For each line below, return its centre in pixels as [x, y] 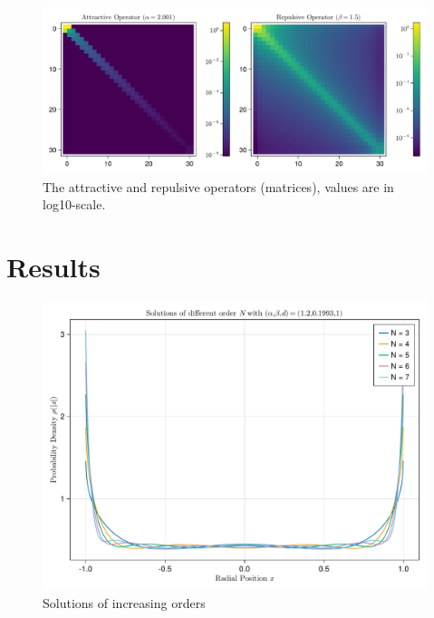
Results [53, 267]
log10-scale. [74, 204]
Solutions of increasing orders [124, 602]
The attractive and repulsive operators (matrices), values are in [218, 186]
